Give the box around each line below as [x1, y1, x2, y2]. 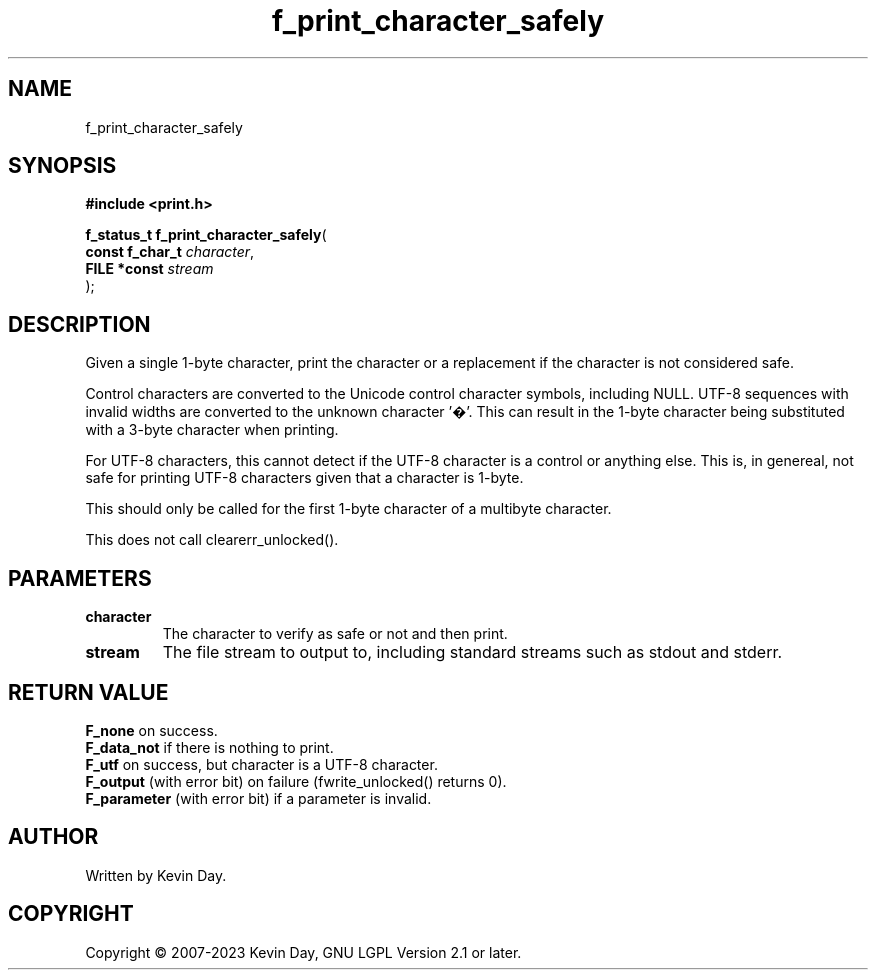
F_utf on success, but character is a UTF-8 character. [85, 755, 438, 773]
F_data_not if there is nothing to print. [85, 738, 334, 756]
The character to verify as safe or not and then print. [162, 625, 508, 643]
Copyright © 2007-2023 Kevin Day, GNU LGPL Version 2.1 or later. [85, 943, 522, 961]
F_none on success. [85, 721, 218, 739]
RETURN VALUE [8, 679, 169, 705]
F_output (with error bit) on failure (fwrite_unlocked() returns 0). [85, 772, 507, 790]
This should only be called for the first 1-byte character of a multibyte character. [85, 500, 612, 518]
